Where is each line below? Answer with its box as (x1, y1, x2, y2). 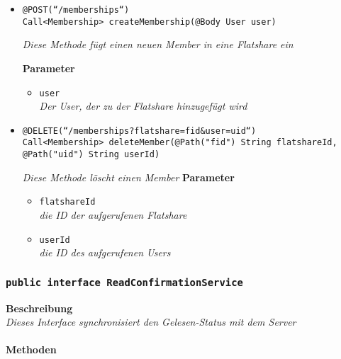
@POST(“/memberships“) (22, 5, 130, 15)
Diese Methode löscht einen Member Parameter (22, 169, 235, 184)
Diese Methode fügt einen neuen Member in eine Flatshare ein (22, 37, 294, 52)
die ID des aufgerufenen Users (39, 245, 171, 260)
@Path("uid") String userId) (22, 149, 160, 160)
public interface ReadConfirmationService (6, 276, 243, 288)
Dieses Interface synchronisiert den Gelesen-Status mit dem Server (6, 314, 296, 329)
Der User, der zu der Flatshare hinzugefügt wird (39, 98, 247, 113)
